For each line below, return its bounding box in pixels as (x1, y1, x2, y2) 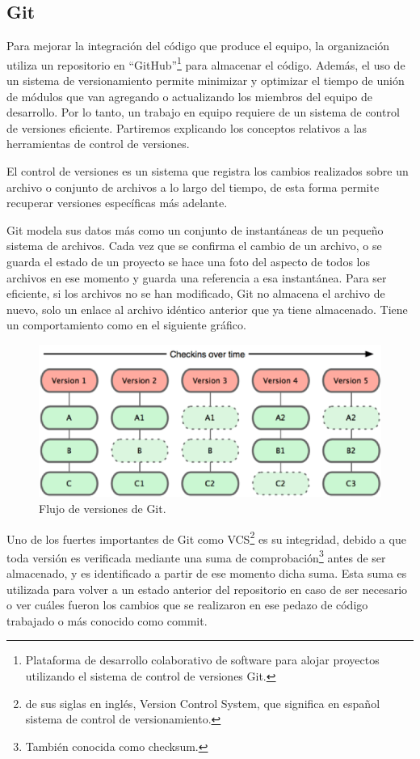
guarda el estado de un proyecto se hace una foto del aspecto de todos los (6, 252, 370, 269)
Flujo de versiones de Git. (39, 499, 166, 516)
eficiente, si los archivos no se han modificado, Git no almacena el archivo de (6, 285, 385, 302)
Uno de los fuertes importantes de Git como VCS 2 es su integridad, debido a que (6, 528, 406, 547)
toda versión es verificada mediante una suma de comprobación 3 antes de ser (6, 546, 386, 566)
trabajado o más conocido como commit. (6, 612, 208, 629)
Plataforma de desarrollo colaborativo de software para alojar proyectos (25, 651, 380, 668)
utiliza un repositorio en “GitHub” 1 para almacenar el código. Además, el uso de (6, 53, 405, 73)
